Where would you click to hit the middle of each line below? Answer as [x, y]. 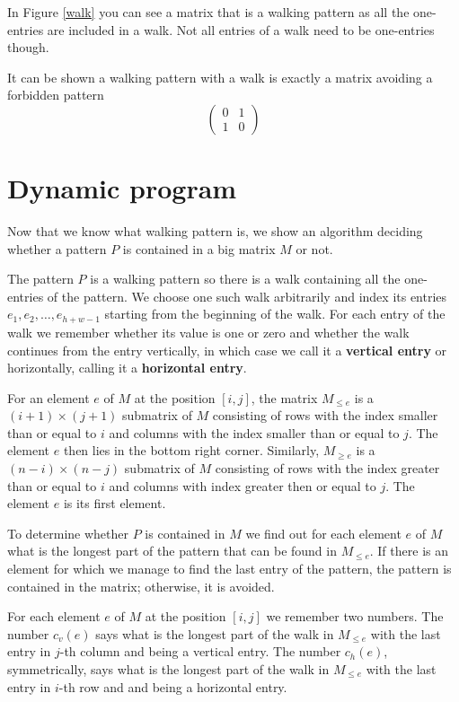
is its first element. [115, 503]
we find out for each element [323, 533]
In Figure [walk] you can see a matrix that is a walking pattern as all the [208, 12]
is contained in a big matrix [199, 248]
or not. [314, 248]
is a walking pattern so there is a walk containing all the [245, 279]
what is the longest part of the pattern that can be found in [172, 551]
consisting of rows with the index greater [327, 468]
